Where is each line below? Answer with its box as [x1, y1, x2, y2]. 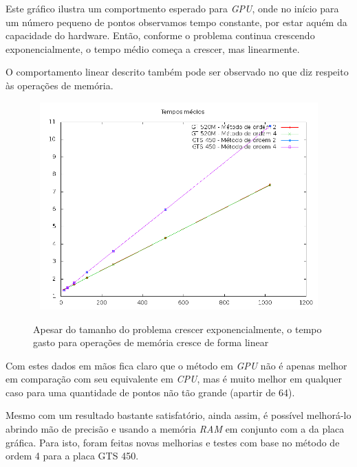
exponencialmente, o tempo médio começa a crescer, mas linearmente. [6, 41, 300, 56]
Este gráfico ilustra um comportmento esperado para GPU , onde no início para [6, 1, 339, 15]
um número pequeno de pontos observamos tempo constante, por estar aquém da [6, 14, 347, 29]
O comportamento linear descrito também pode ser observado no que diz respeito [6, 65, 349, 79]
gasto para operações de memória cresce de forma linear [33, 335, 269, 350]
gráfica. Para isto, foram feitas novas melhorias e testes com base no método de [6, 435, 340, 449]
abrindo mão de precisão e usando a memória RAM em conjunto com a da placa [6, 422, 345, 436]
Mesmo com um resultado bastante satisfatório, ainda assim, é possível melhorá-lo [6, 408, 351, 422]
